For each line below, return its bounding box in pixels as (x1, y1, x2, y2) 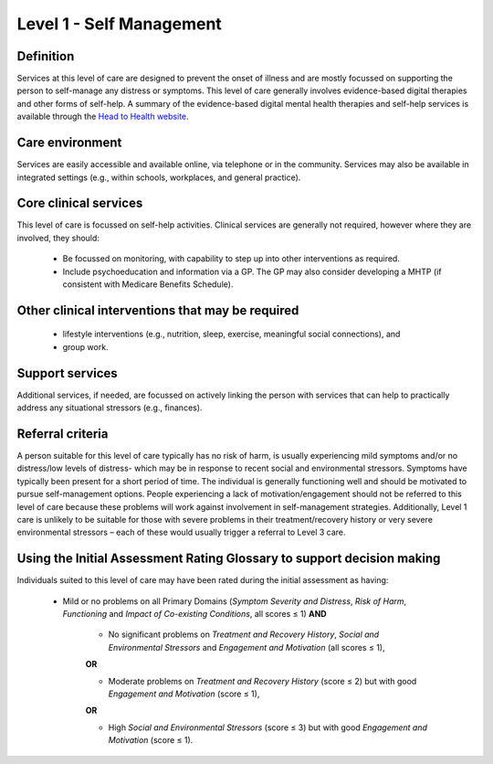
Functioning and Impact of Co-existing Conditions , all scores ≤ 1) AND (62, 609, 328, 620)
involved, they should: (16, 232, 100, 243)
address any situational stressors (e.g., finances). (16, 402, 203, 413)
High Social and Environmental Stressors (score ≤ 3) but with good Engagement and (108, 722, 428, 733)
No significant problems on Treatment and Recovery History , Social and (108, 629, 380, 640)
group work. (62, 341, 109, 352)
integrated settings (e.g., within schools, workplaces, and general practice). (16, 172, 301, 183)
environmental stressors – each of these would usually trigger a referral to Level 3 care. (16, 526, 346, 538)
